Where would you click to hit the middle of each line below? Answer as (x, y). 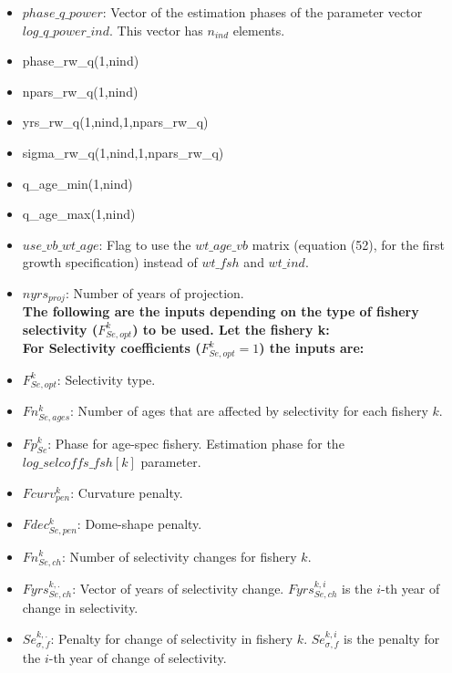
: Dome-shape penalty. (139, 524)
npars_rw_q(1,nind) (80, 91)
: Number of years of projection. (154, 292)
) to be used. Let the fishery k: (231, 329)
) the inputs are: (312, 348)
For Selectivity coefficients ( (112, 348)
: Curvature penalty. (127, 492)
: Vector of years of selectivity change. (178, 588)
